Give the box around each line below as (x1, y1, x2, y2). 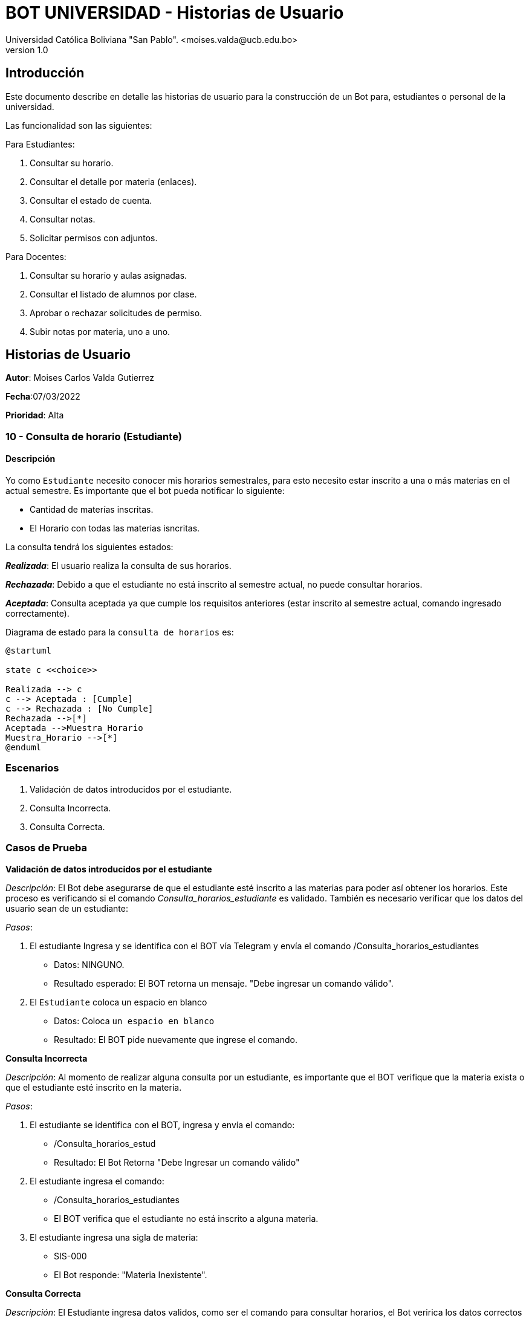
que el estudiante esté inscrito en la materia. (5, 1082, 182, 1092)
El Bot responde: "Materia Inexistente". (54, 1269, 207, 1280)
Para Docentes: (5, 251, 67, 262)
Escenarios (5, 762, 59, 774)
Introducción (5, 65, 85, 81)
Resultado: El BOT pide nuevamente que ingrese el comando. (54, 1034, 297, 1045)
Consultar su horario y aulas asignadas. (30, 270, 187, 281)
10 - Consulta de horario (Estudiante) (5, 430, 182, 443)
